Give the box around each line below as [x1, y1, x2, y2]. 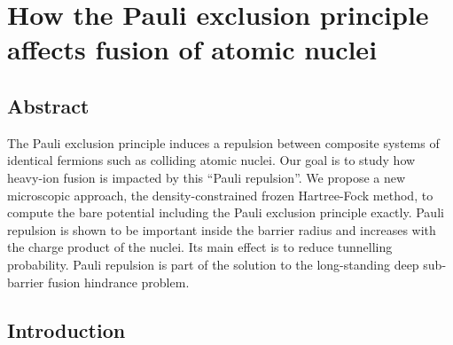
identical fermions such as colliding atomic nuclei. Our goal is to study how [7, 151, 416, 169]
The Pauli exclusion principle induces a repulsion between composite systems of [7, 133, 440, 152]
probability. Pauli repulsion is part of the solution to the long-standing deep [7, 255, 419, 273]
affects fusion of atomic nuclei [7, 31, 378, 67]
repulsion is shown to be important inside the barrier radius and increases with [7, 220, 436, 239]
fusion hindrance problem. [48, 272, 190, 291]
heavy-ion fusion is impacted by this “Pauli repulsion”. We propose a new [7, 168, 406, 186]
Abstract [7, 91, 90, 119]
